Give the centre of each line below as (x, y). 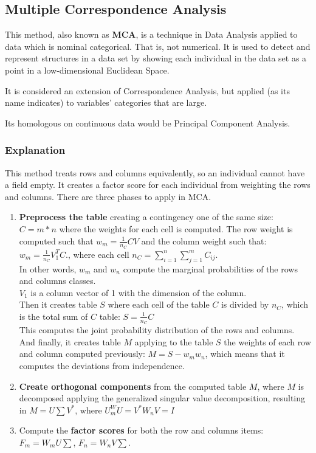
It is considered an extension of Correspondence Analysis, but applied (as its (147, 90)
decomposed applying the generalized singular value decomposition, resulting (162, 398)
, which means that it (245, 354)
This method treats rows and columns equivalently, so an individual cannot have (155, 172)
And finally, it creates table (70, 341)
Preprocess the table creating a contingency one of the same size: (146, 217)
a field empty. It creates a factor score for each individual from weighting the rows (158, 185)
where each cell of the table (159, 304)
